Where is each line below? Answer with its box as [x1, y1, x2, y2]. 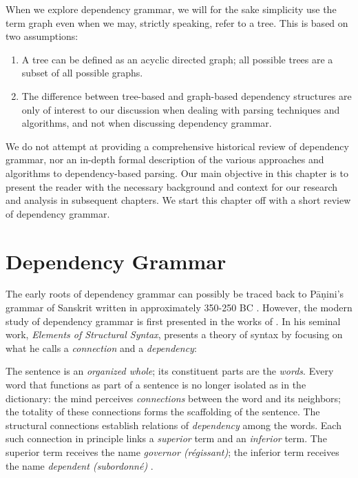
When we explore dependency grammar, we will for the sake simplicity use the [6, 2, 337, 16]
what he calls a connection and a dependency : [6, 340, 197, 355]
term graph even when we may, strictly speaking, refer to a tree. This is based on [6, 15, 348, 30]
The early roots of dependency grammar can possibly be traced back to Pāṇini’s [6, 287, 344, 301]
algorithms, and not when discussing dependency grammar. [21, 116, 272, 130]
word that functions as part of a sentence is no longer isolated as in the [6, 377, 306, 391]
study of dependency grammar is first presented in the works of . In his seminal [6, 313, 341, 328]
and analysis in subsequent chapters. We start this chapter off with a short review [6, 193, 351, 207]
